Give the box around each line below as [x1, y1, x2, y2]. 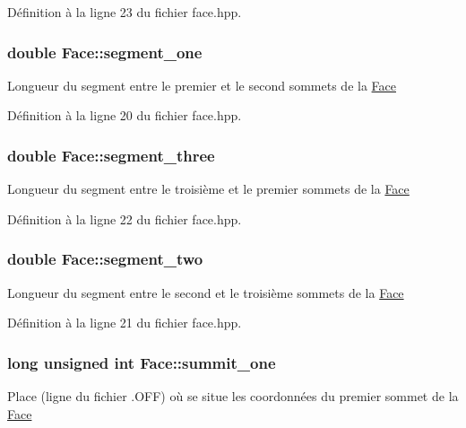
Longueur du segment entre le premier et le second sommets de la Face [7, 75, 396, 94]
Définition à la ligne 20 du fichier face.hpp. [7, 106, 242, 125]
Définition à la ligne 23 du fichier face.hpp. [7, 3, 242, 21]
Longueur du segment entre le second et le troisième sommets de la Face [7, 283, 404, 301]
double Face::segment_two [7, 248, 203, 270]
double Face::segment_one [7, 40, 203, 63]
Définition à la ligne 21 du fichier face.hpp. [7, 313, 242, 332]
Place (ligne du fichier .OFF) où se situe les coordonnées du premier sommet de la [7, 387, 459, 406]
